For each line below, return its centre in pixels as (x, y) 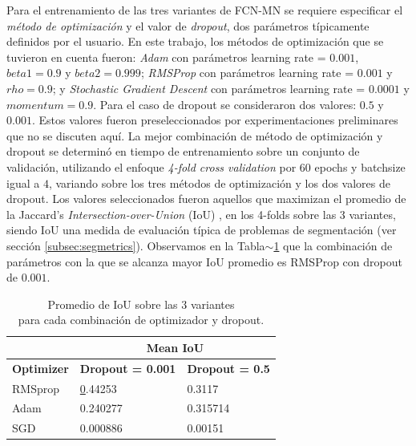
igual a (23, 182)
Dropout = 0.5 (228, 368)
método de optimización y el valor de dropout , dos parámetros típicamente (188, 25)
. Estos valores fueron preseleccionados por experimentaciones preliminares (215, 120)
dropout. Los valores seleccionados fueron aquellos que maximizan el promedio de (206, 199)
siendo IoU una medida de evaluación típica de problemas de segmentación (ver (202, 230)
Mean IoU (175, 347)
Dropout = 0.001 (128, 368)
